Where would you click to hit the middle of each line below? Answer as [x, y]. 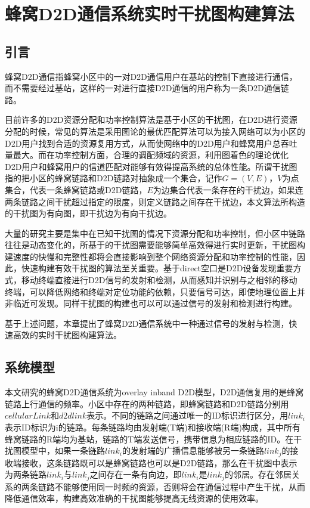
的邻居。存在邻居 [258, 474]
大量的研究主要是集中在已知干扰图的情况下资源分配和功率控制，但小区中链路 [155, 233]
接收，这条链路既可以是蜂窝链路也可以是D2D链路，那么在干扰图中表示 [159, 462]
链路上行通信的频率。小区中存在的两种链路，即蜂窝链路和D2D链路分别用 [147, 403]
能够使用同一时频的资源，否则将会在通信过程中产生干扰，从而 [184, 486]
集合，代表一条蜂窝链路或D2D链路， [76, 189]
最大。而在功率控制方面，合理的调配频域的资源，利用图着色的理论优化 [151, 155]
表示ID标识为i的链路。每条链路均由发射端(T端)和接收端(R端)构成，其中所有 [153, 427]
